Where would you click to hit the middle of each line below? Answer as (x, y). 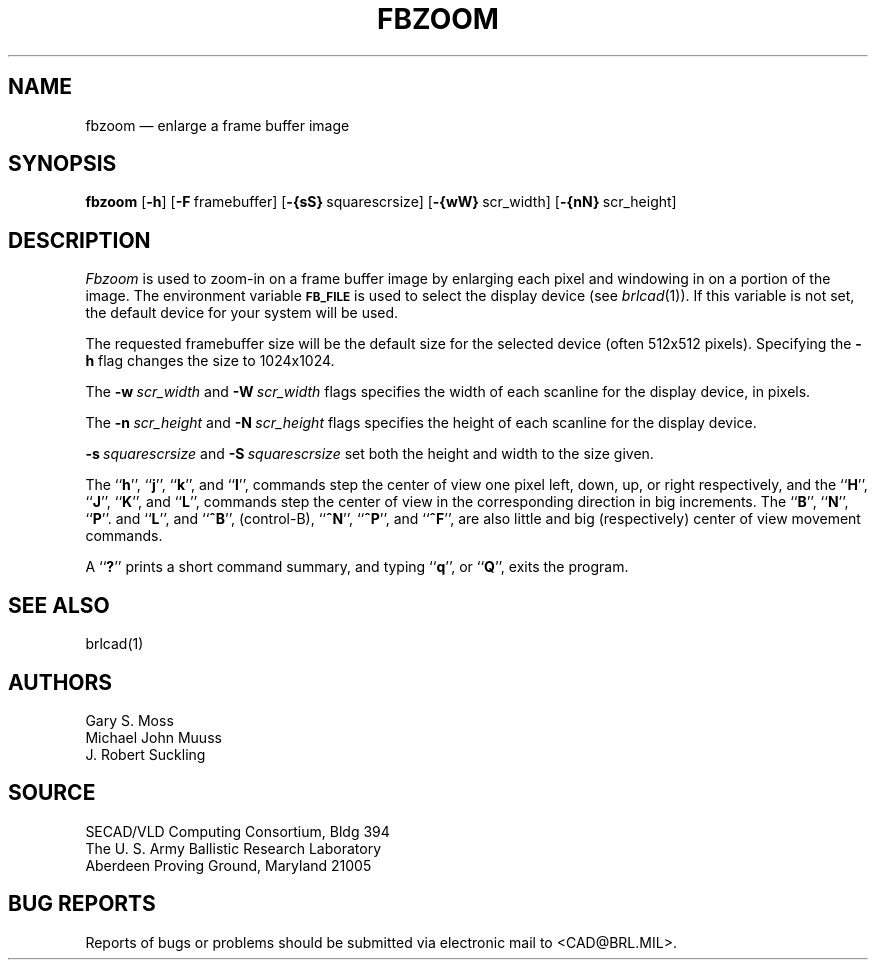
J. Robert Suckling (145, 754)
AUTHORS (60, 682)
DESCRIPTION (79, 240)
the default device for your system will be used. (242, 313)
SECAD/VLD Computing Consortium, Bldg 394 (237, 831)
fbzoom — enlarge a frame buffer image (217, 125)
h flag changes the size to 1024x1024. (210, 361)
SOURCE (52, 793)
